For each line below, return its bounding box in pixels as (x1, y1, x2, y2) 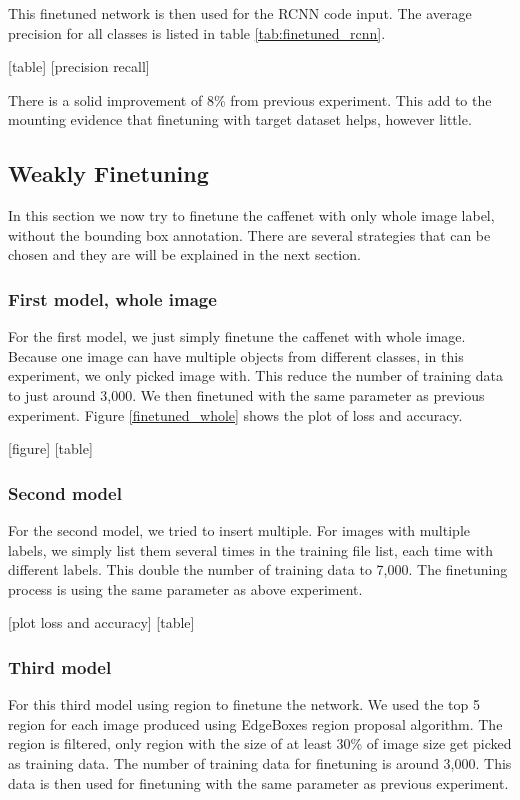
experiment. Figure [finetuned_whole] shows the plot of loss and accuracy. (8, 404, 463, 425)
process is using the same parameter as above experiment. (8, 578, 363, 599)
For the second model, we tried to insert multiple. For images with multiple (8, 519, 470, 540)
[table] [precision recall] (8, 56, 150, 77)
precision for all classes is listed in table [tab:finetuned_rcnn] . (8, 22, 386, 43)
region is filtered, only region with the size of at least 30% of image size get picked (8, 733, 512, 754)
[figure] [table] (8, 438, 93, 459)
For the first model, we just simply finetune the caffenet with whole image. (8, 326, 466, 347)
